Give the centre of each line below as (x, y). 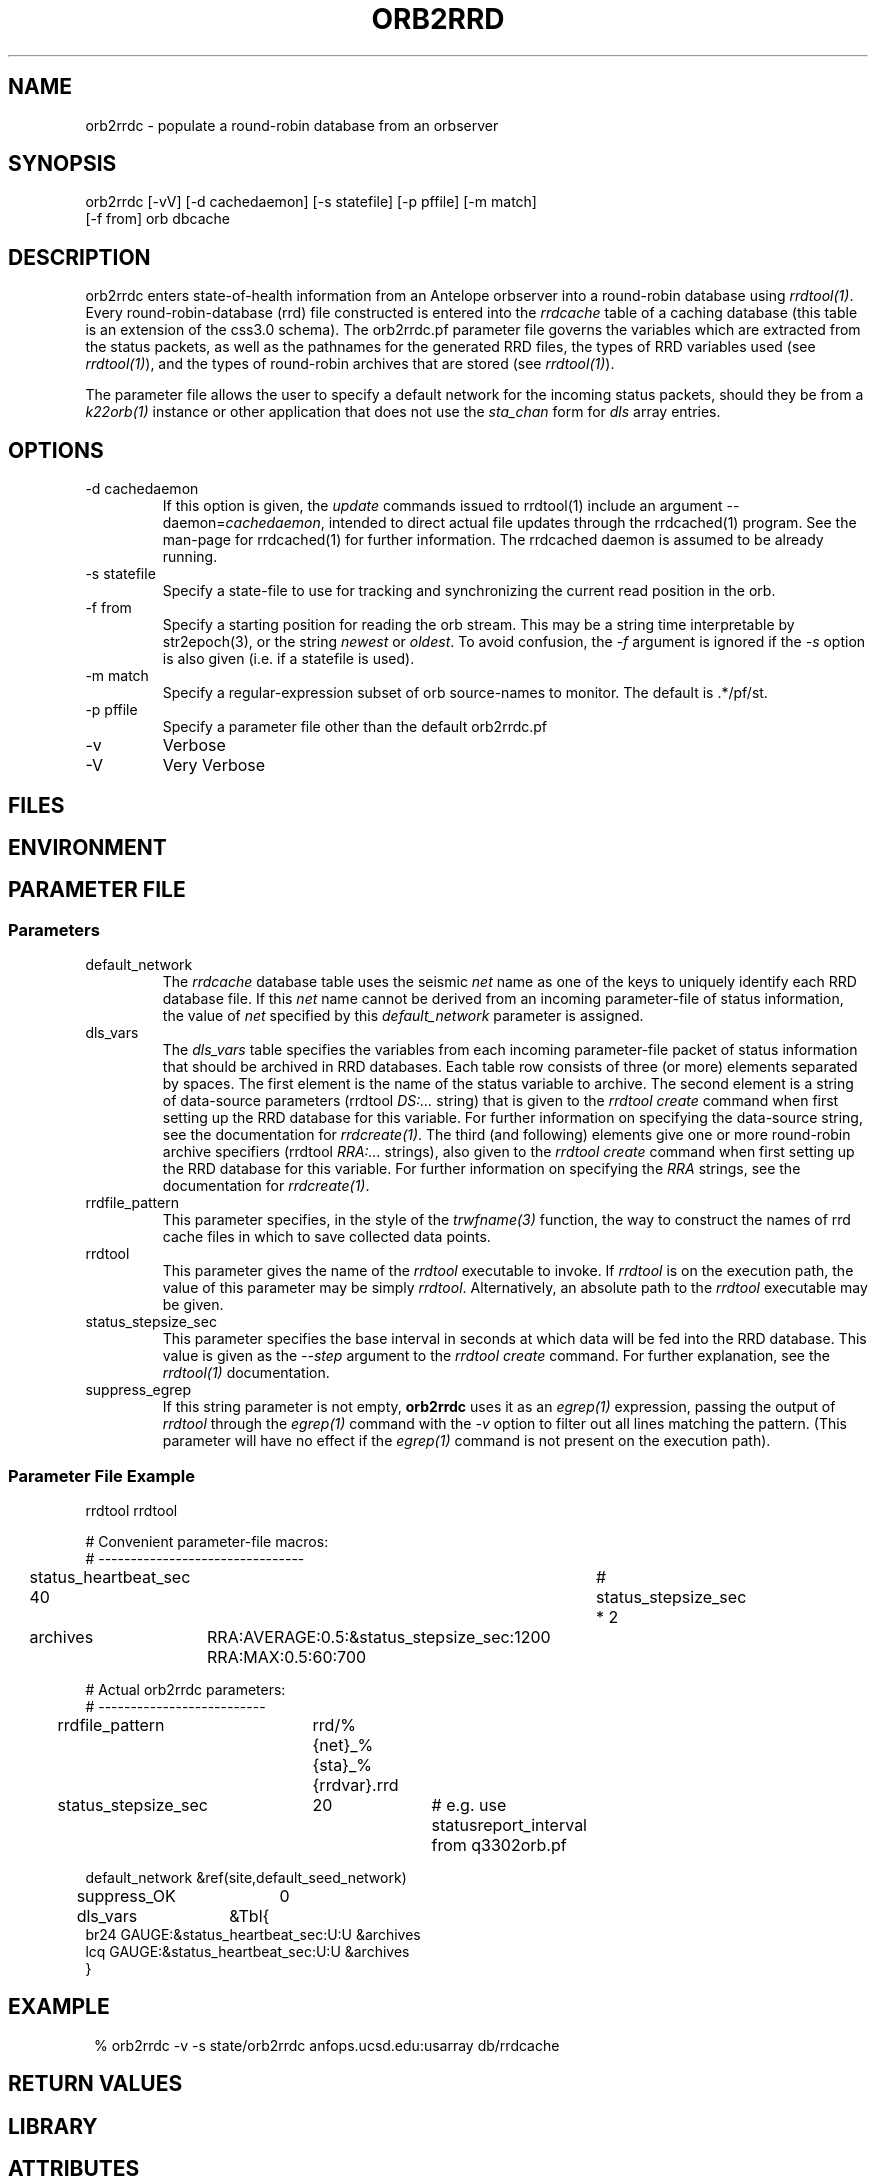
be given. (193, 1305)
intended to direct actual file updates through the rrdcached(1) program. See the (592, 523)
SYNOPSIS (62, 164)
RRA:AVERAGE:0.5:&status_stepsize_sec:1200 (379, 1636)
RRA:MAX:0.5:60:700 (287, 1656)
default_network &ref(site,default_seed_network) (246, 1877)
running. (190, 557)
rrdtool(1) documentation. (246, 1373)
